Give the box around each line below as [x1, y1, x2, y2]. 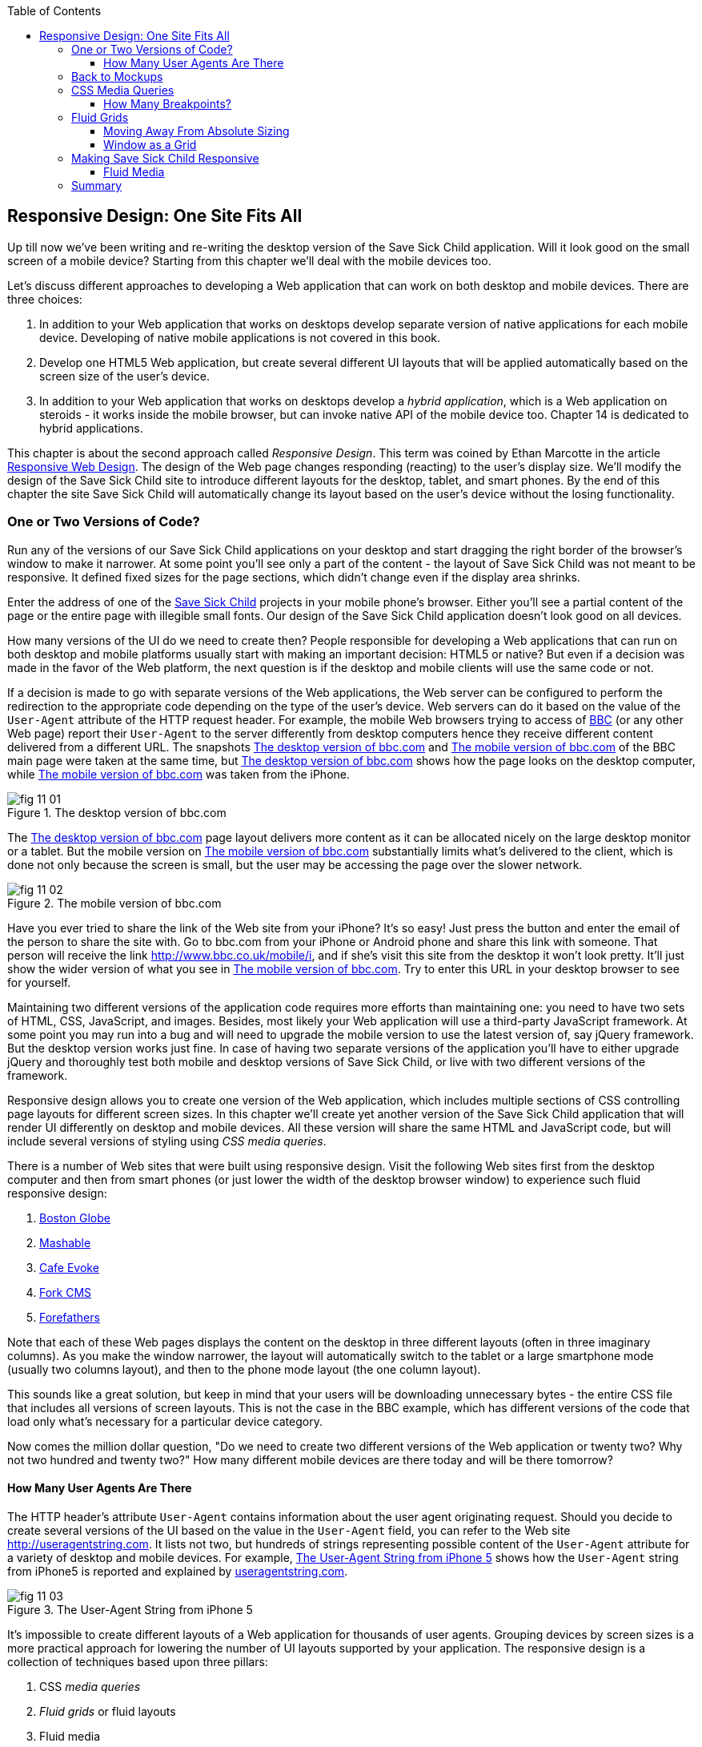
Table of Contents [7, 4, 102, 18]
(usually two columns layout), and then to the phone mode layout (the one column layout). [7, 1362, 481, 1376]
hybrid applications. [39, 421, 143, 435]
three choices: [7, 292, 82, 306]
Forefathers [39, 1310, 100, 1324]
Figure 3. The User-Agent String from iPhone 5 [7, 1602, 253, 1616]
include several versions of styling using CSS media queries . [7, 1133, 327, 1148]
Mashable [39, 1235, 91, 1250]
